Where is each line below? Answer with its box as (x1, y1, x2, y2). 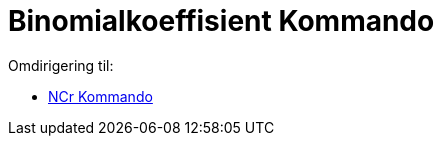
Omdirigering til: (8, 56, 114, 74)
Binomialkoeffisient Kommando (8, 4, 435, 38)
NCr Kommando (48, 87, 153, 105)
